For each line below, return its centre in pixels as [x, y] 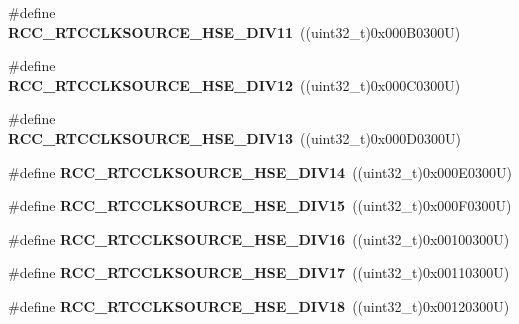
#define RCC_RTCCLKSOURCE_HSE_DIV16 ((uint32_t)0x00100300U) [259, 238]
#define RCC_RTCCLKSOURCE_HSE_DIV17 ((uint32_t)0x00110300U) [259, 272]
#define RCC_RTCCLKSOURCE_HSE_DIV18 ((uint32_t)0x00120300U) [259, 305]
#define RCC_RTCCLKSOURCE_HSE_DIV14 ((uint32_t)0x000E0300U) [260, 171]
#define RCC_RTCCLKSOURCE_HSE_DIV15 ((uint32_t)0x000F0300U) [260, 205]
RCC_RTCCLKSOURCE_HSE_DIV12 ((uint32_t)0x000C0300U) [234, 84]
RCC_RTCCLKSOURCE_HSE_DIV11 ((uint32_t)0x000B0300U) [234, 31]
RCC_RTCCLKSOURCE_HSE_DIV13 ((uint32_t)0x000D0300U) [234, 137]
